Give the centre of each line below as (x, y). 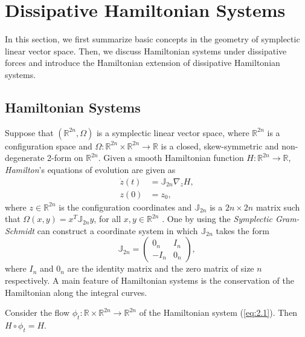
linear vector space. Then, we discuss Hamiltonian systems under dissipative (146, 51)
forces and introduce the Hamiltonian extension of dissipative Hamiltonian (143, 63)
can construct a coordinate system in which (117, 230)
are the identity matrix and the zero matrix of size (161, 268)
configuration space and (49, 146)
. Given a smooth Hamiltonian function (171, 158)
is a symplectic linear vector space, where (173, 132)
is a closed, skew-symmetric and (220, 146)
